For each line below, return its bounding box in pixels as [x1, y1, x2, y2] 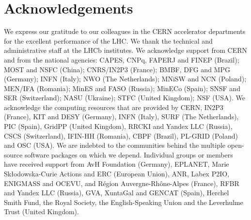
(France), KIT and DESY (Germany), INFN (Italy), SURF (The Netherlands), [4, 111, 239, 122]
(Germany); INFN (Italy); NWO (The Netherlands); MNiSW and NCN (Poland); [4, 74, 247, 84]
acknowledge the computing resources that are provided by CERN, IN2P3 [4, 102, 223, 112]
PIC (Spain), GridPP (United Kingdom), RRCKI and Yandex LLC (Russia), [4, 121, 233, 131]
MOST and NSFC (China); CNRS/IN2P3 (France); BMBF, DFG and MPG [4, 64, 230, 74]
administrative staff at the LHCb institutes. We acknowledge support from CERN [4, 45, 247, 55]
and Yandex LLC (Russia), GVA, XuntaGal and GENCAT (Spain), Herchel [4, 188, 229, 198]
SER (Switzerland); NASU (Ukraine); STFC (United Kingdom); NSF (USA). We [4, 93, 245, 103]
